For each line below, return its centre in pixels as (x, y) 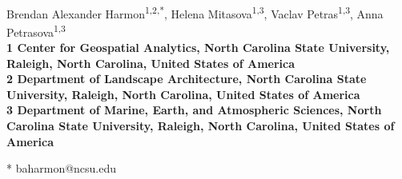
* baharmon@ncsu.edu (62, 168)
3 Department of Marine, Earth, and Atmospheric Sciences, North (194, 110)
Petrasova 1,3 (36, 30)
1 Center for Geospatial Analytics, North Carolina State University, (198, 48)
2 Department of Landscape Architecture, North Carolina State (187, 79)
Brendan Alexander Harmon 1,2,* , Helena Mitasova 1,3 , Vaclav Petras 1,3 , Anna (195, 12)
